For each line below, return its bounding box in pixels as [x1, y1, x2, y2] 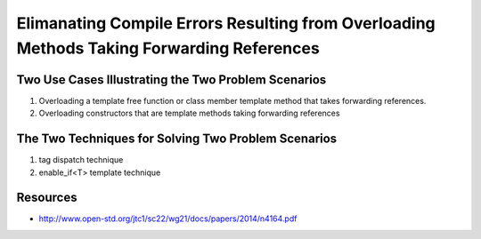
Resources [16, 190, 77, 205]
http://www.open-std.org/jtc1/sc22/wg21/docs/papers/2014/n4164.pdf [38, 213, 298, 224]
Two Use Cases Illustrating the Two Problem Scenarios [16, 72, 327, 87]
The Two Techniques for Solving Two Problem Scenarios [16, 131, 338, 147]
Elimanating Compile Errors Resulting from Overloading [16, 13, 436, 33]
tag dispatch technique [38, 155, 124, 165]
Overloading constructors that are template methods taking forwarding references [38, 108, 340, 119]
